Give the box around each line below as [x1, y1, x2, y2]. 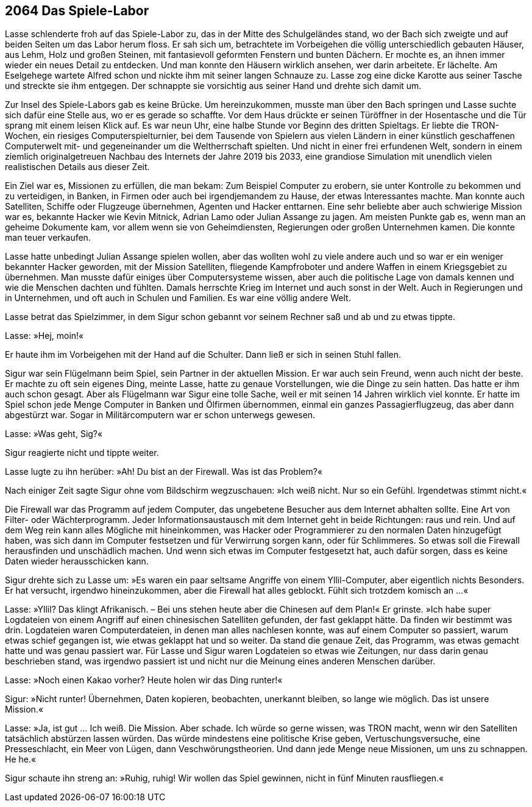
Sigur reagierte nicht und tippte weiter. [5, 447, 159, 458]
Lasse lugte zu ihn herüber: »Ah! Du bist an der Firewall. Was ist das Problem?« [5, 466, 323, 477]
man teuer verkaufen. [5, 232, 91, 243]
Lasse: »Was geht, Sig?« [5, 428, 103, 439]
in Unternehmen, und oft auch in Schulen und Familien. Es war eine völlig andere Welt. [5, 293, 351, 304]
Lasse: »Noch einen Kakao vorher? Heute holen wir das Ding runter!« [5, 675, 283, 686]
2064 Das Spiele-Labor [5, 3, 149, 18]
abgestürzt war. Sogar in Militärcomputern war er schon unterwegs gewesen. [5, 410, 316, 421]
